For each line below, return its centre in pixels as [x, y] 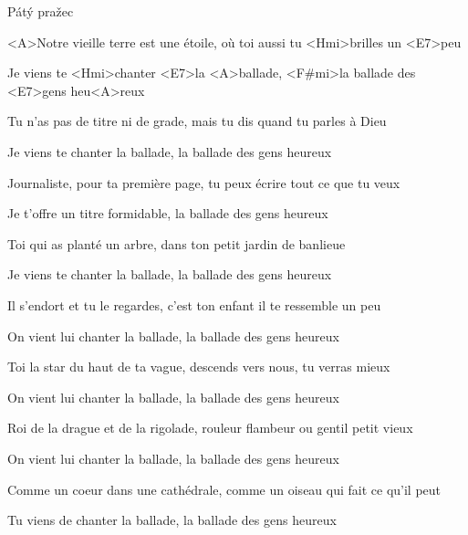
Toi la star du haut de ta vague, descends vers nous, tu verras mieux [199, 367]
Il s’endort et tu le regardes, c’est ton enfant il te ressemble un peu [194, 304]
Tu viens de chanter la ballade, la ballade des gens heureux [172, 520]
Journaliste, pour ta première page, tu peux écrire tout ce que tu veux [204, 182]
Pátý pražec [41, 11]
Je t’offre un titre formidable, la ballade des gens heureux [168, 213]
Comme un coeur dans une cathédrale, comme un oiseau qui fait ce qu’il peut [224, 489]
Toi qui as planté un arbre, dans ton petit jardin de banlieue [177, 243]
